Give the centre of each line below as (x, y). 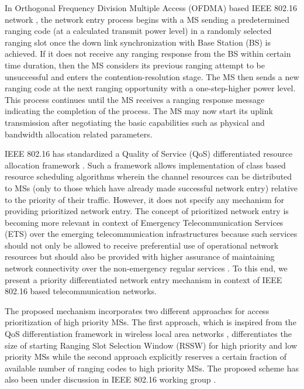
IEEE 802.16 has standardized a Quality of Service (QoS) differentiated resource (149, 154)
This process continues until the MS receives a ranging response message (135, 99)
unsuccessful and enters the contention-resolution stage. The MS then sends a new (152, 76)
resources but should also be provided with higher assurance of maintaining (140, 257)
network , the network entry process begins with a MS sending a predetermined (147, 19)
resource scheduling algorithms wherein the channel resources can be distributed (148, 176)
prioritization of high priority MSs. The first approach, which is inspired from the (151, 322)
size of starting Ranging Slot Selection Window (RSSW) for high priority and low (151, 345)
